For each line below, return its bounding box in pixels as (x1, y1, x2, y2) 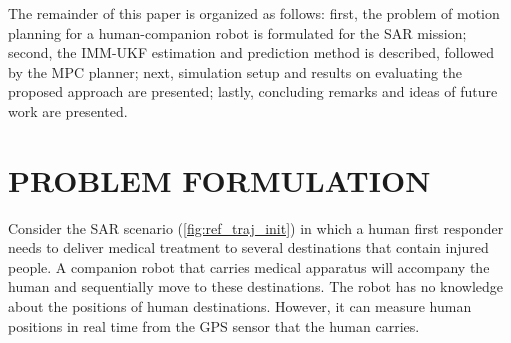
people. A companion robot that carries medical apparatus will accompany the (8, 256, 490, 277)
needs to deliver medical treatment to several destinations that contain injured (8, 237, 489, 258)
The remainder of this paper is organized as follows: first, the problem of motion (8, 3, 500, 23)
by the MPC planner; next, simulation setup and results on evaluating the (8, 61, 463, 82)
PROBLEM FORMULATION (8, 159, 431, 200)
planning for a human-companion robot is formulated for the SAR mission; (8, 22, 467, 43)
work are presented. (8, 100, 128, 121)
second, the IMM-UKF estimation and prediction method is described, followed (8, 42, 494, 63)
